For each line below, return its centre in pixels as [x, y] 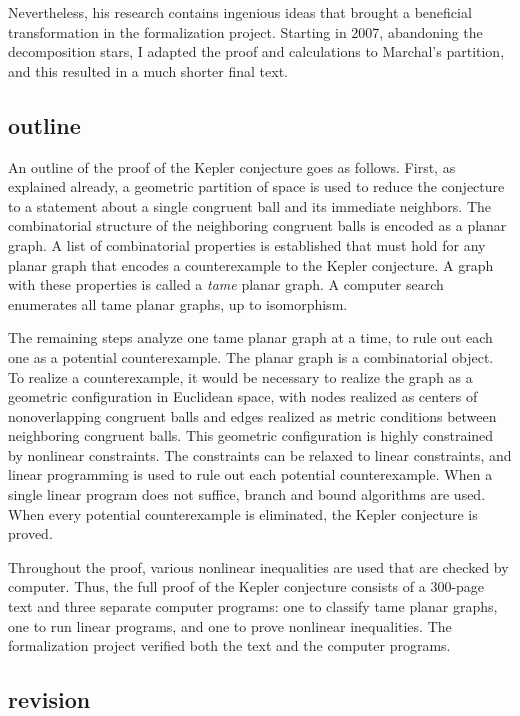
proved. [30, 533]
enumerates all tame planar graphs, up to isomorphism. [178, 303]
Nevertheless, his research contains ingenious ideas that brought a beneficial [240, 12]
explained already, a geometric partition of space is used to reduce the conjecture [256, 186]
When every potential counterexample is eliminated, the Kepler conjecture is [243, 513]
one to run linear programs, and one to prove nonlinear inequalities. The [230, 625]
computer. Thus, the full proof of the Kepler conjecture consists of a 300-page [246, 586]
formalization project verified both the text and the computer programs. [229, 645]
